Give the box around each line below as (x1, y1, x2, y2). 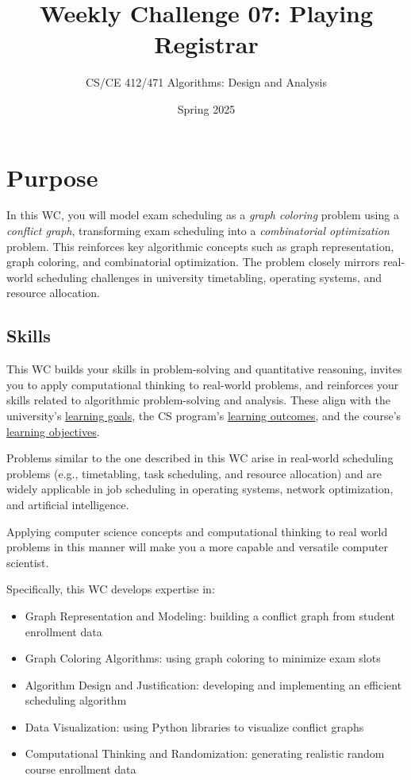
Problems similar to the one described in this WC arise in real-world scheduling (6, 450, 394, 466)
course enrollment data (25, 761, 136, 778)
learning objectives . (6, 423, 100, 439)
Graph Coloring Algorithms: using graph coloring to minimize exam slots (25, 650, 381, 666)
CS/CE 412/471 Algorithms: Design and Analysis (85, 74, 328, 91)
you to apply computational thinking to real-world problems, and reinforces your (6, 376, 399, 392)
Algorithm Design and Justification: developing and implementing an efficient (25, 676, 402, 693)
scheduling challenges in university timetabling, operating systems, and (36, 268, 382, 285)
